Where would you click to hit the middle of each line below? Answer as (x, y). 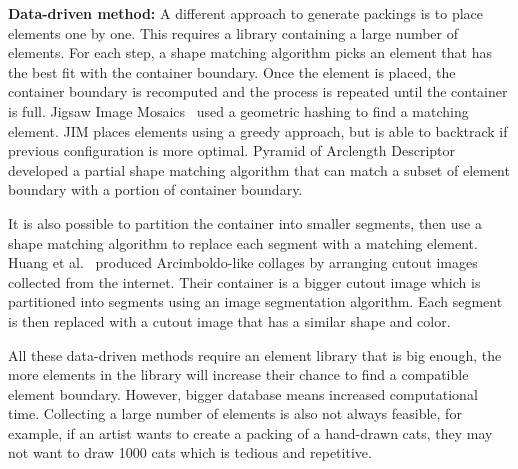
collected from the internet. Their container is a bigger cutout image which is (244, 281)
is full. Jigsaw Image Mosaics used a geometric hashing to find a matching (238, 110)
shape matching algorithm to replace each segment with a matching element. (243, 242)
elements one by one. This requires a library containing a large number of (233, 32)
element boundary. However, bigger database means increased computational (243, 393)
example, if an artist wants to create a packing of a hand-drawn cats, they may (250, 432)
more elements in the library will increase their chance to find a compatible (238, 374)
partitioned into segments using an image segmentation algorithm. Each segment (255, 301)
